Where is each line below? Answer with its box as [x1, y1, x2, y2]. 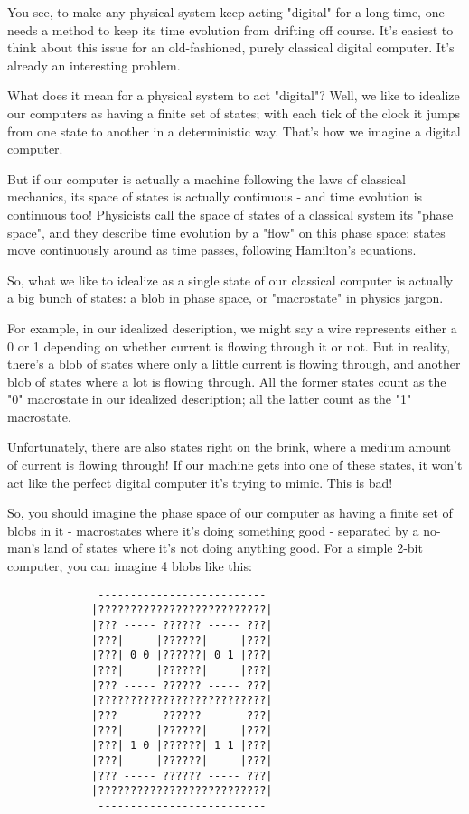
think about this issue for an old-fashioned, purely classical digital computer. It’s [7, 38, 455, 57]
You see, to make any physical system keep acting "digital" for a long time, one [7, 3, 445, 21]
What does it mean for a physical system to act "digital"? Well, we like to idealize [7, 86, 460, 105]
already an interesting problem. [7, 55, 181, 74]
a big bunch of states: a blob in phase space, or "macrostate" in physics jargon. [7, 288, 444, 307]
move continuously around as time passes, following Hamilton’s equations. [7, 240, 417, 259]
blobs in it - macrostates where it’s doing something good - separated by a [7, 520, 419, 539]
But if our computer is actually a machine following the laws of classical [7, 169, 406, 188]
